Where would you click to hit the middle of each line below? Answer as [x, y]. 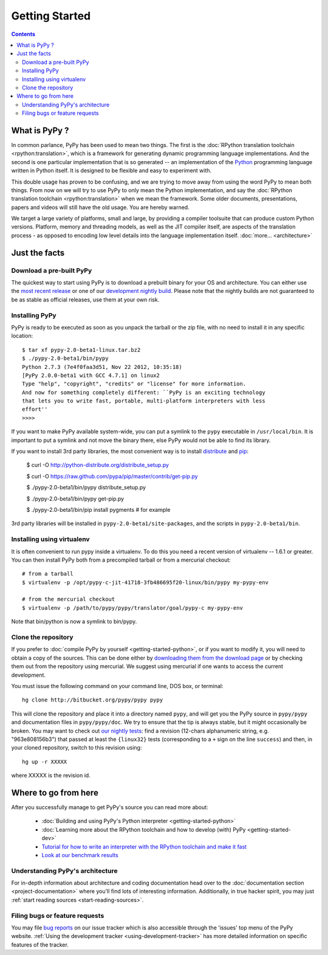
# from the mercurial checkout [69, 599]
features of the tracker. [40, 945]
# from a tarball [48, 574]
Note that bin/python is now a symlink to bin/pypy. [74, 622]
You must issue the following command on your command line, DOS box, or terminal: [118, 686]
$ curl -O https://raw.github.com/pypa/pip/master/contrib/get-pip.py [112, 476]
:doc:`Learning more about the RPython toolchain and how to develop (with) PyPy [144, 829]
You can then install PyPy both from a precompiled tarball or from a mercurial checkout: [121, 560]
